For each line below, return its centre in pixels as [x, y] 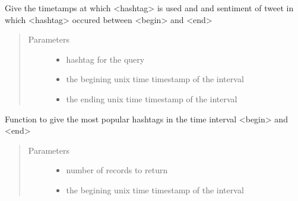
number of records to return [117, 170]
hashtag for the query [105, 59]
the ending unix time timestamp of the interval [152, 98]
